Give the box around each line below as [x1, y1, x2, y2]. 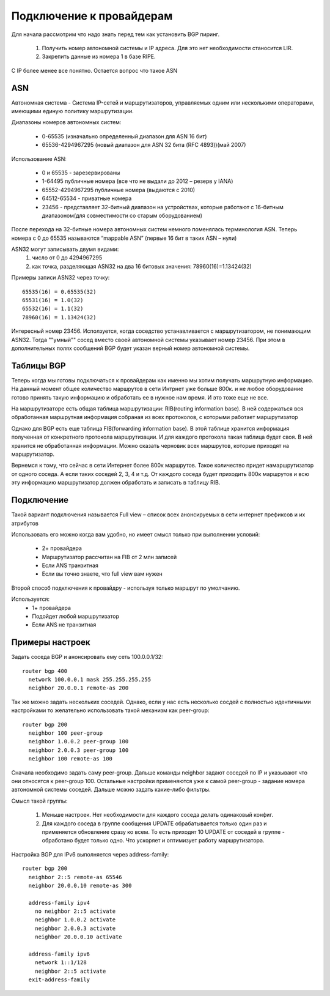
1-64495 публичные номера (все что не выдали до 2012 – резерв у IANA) [42, 177, 233, 185]
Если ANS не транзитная [32, 621, 97, 628]
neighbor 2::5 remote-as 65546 [28, 874, 122, 880]
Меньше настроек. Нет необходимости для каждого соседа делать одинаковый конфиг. [42, 811, 274, 819]
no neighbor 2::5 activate [34, 908, 116, 915]
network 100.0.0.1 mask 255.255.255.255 [28, 676, 152, 683]
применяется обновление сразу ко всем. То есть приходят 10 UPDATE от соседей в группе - [42, 828, 285, 835]
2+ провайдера [42, 544, 82, 552]
